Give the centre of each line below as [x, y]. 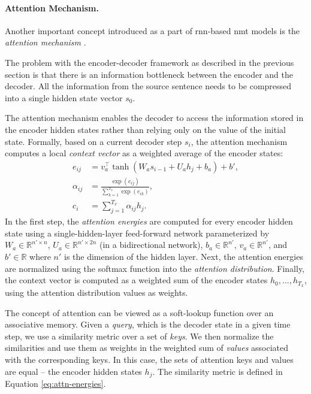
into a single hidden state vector [64, 97]
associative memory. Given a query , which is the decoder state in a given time [148, 324]
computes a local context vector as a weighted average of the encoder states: [144, 153]
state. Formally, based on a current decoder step [93, 141]
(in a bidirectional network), [151, 245]
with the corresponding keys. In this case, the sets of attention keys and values [149, 360]
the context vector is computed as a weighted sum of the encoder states [136, 280]
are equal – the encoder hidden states [73, 371]
